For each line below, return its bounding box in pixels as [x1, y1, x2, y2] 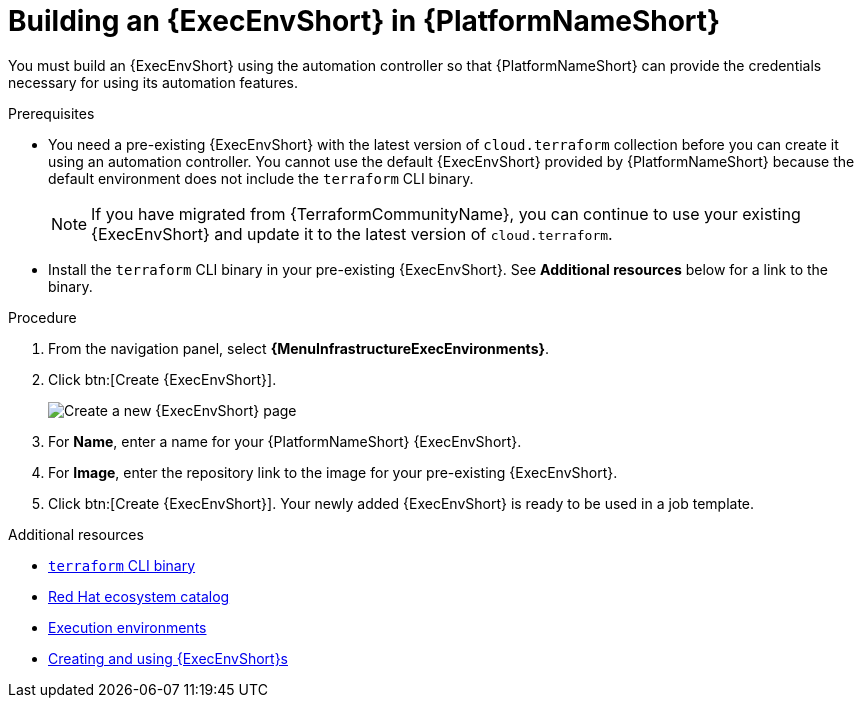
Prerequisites [8, 104, 95, 122]
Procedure [8, 308, 77, 326]
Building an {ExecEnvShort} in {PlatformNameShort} [8, 4, 721, 38]
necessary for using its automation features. [8, 73, 299, 91]
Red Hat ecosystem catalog [48, 587, 230, 605]
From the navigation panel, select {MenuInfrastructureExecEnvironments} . [48, 339, 550, 357]
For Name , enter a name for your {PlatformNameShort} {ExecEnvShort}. [48, 432, 522, 450]
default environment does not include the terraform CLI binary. [48, 169, 474, 187]
